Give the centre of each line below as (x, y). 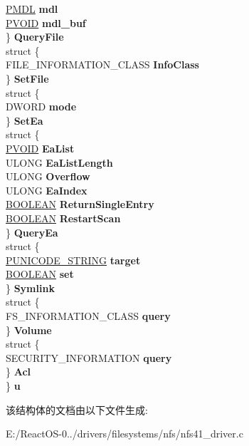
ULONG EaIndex (47, 190)
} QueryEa (32, 232)
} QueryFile (35, 37)
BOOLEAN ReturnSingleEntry (80, 204)
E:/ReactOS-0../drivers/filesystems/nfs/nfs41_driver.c (124, 434)
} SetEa (25, 120)
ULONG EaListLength (59, 162)
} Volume (29, 330)
